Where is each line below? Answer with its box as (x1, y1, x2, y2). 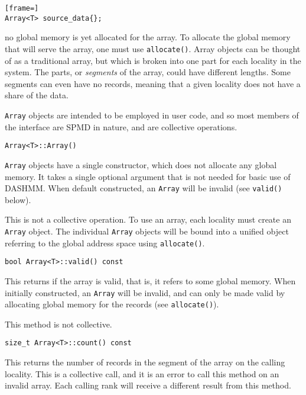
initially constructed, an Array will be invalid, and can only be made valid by (5, 286, 285, 298)
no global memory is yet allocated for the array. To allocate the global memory (5, 31, 291, 43)
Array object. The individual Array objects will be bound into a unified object (5, 224, 289, 237)
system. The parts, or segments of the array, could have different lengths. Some (5, 66, 291, 78)
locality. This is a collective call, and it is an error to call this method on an (5, 367, 279, 380)
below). (5, 193, 31, 205)
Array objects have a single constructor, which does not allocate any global (5, 158, 277, 171)
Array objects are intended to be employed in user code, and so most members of (5, 108, 299, 121)
